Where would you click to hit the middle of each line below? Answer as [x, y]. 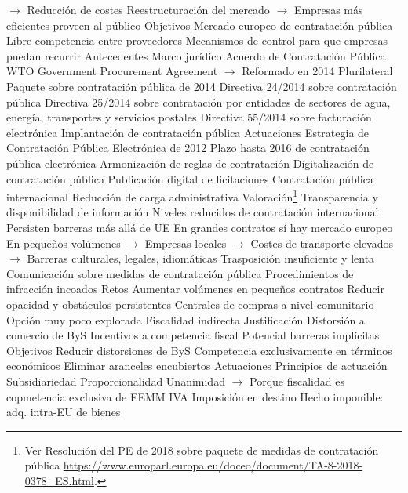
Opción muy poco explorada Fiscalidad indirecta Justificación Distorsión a [186, 319]
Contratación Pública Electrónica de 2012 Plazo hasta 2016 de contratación [188, 148]
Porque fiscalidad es [297, 381]
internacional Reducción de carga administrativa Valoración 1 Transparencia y [192, 196]
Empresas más [328, 9]
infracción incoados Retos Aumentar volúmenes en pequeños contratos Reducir [195, 289]
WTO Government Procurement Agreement [112, 71]
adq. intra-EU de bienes [64, 412]
